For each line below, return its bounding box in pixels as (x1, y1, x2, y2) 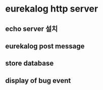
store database (5, 59, 54, 68)
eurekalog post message (5, 41, 85, 51)
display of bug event (5, 76, 71, 85)
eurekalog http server (5, 3, 98, 15)
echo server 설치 (5, 24, 58, 33)
